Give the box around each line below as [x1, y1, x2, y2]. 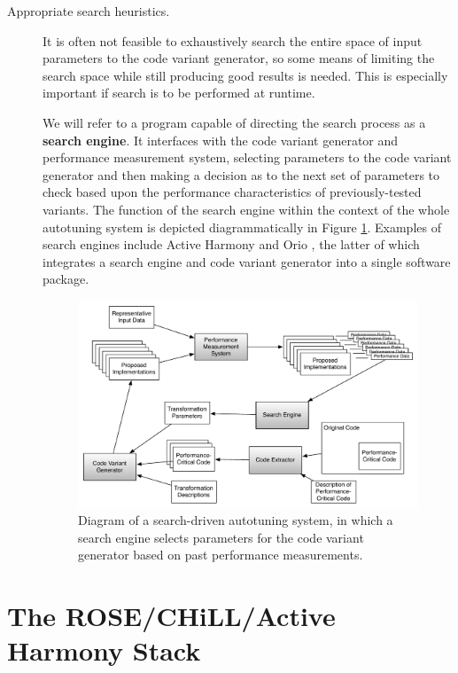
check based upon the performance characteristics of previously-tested [43, 183, 422, 201]
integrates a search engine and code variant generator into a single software [43, 252, 451, 270]
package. [43, 270, 89, 288]
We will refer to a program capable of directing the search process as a [43, 113, 426, 131]
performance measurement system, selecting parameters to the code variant [43, 148, 452, 167]
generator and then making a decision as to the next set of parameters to [43, 165, 440, 184]
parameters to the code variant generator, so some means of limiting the [43, 49, 435, 67]
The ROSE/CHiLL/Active [7, 598, 336, 634]
